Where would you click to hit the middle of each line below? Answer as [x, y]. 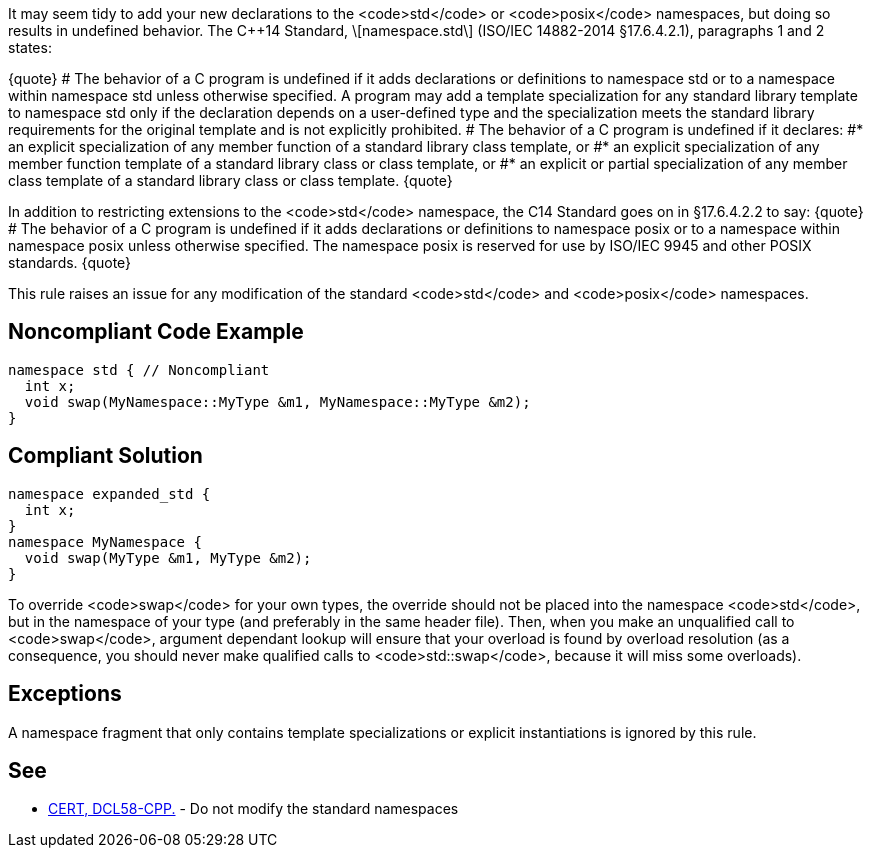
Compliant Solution [105, 456]
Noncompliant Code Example [156, 332]
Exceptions [65, 694]
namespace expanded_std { [109, 493]
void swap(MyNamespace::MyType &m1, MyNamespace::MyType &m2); [277, 401]
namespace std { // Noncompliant [139, 369]
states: [30, 47]
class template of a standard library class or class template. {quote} [230, 180]
